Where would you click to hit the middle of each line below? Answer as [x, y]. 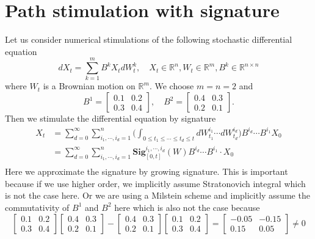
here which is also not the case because [187, 207]
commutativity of [37, 207]
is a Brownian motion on [89, 86]
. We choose [172, 86]
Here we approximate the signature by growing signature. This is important [147, 171]
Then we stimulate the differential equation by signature [110, 118]
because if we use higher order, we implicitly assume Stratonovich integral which [155, 183]
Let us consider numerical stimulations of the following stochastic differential [149, 39]
